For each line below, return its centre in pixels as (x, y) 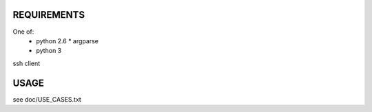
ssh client (27, 63)
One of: (23, 32)
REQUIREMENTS (49, 15)
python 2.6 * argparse (68, 41)
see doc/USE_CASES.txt (47, 99)
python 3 (49, 51)
